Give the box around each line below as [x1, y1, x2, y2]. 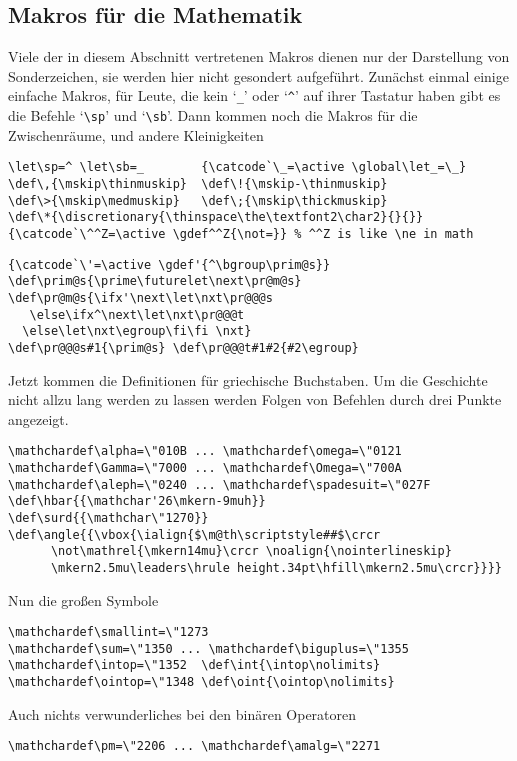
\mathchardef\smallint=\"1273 [8, 625, 209, 640]
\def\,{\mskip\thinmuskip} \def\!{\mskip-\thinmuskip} [8, 176, 388, 191]
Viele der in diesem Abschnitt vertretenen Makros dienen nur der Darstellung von [8, 46, 510, 67]
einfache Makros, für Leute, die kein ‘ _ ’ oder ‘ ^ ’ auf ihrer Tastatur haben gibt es [8, 85, 501, 106]
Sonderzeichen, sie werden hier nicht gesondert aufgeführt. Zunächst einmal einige [8, 65, 509, 86]
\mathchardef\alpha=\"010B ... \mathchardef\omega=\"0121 [8, 444, 402, 459]
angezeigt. [8, 408, 69, 429]
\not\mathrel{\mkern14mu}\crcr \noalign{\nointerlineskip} [50, 544, 452, 559]
